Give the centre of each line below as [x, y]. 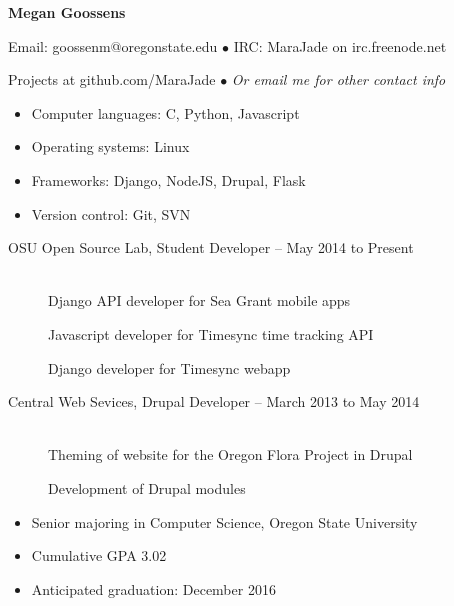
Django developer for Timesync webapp [169, 367]
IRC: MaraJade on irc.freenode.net [340, 45]
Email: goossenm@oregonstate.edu [113, 45]
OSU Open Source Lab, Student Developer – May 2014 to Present [211, 247]
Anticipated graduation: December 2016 [153, 588]
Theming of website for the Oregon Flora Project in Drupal [230, 454]
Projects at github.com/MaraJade [112, 79]
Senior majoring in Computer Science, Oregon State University [224, 521]
